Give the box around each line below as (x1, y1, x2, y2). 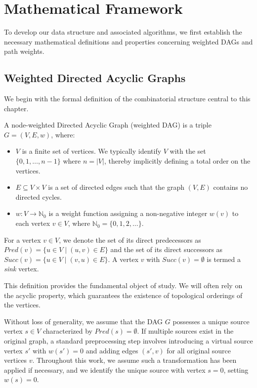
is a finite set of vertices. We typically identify (22, 146, 162, 156)
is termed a (207, 254, 241, 264)
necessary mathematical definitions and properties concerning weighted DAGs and (4, 36, 253, 46)
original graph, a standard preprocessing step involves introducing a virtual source (4, 335, 253, 345)
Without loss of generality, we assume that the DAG (4, 316, 163, 326)
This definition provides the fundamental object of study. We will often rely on (4, 280, 243, 291)
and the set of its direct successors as (110, 244, 223, 255)
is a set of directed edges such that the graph (48, 182, 185, 192)
